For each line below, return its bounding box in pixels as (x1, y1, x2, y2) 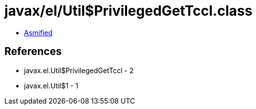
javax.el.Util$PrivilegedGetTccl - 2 (24, 66, 134, 75)
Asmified (24, 28, 53, 37)
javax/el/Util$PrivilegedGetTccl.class (4, 2, 253, 19)
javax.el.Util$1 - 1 (24, 81, 78, 90)
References (4, 45, 62, 58)
